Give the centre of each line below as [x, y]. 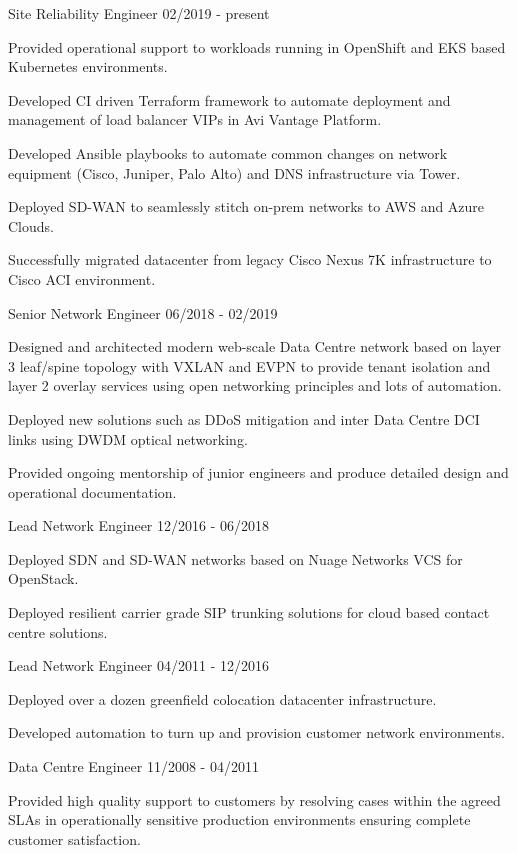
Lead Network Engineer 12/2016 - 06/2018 [139, 525]
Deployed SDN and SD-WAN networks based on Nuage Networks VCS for [235, 558]
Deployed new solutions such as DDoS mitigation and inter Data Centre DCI [244, 418]
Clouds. [31, 225]
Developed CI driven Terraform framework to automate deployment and [229, 99]
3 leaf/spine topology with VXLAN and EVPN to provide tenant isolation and [249, 365]
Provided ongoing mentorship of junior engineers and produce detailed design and [258, 472]
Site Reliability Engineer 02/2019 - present [139, 13]
